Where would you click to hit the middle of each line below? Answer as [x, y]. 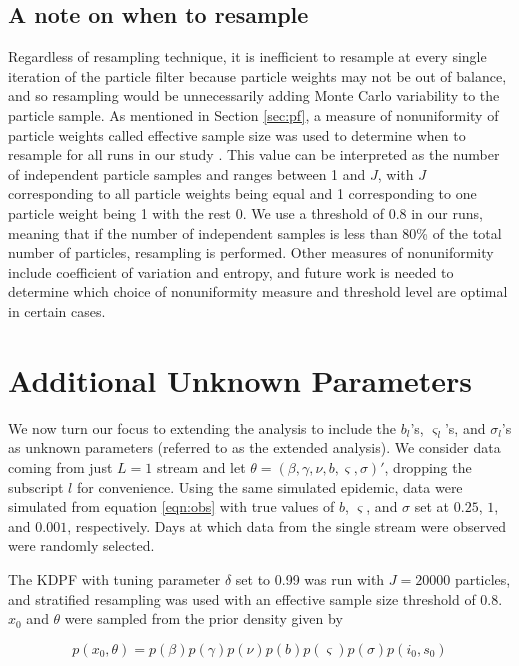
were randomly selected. [81, 545]
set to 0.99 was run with [310, 579]
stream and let [201, 467]
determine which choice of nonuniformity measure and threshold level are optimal [258, 291]
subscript [36, 486]
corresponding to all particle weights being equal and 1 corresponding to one [242, 193]
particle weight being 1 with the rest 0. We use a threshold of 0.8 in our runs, [245, 212]
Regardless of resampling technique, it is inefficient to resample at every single [247, 56]
